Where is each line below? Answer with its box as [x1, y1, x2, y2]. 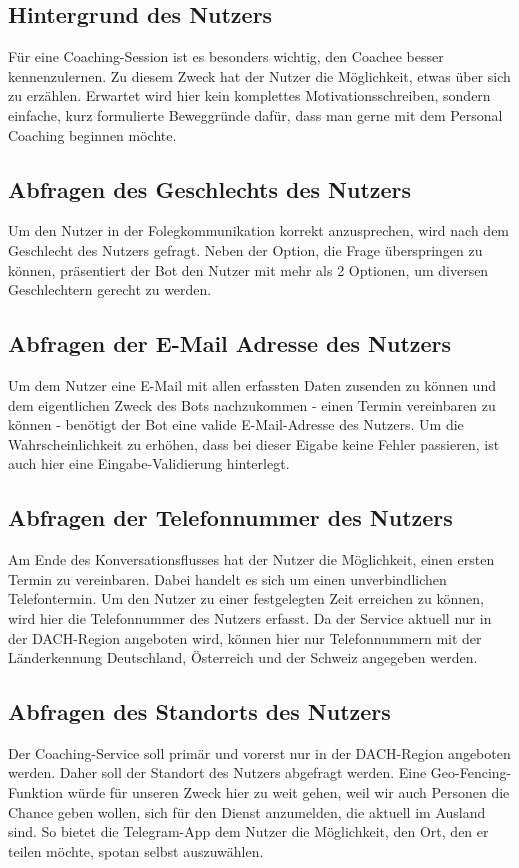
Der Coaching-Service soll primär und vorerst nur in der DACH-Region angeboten [8, 742, 511, 763]
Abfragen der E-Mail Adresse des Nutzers [8, 328, 452, 359]
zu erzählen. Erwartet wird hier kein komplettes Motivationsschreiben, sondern [8, 85, 491, 106]
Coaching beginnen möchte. [8, 124, 177, 145]
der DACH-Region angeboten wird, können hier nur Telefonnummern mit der [8, 627, 482, 648]
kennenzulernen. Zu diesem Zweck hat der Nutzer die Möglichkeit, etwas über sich [8, 65, 511, 86]
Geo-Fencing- [430, 762, 512, 783]
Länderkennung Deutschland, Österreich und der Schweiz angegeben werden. [8, 647, 478, 668]
